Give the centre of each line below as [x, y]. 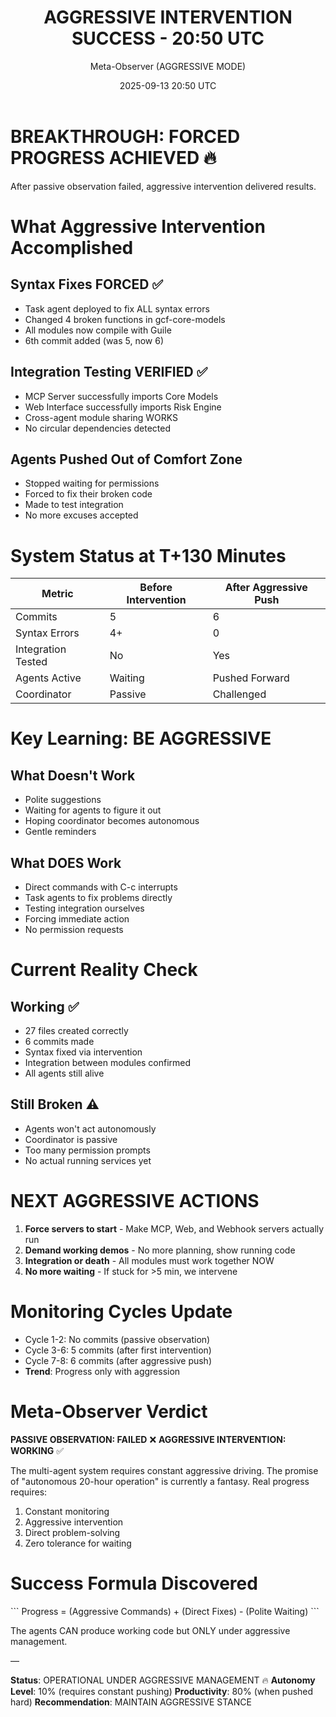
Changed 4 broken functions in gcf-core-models [125, 319]
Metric [57, 594]
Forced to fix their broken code [88, 494]
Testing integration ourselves [84, 908]
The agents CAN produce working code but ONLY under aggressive [150, 1630]
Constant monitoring [67, 1511]
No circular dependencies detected [97, 428]
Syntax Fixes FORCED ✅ [87, 284]
